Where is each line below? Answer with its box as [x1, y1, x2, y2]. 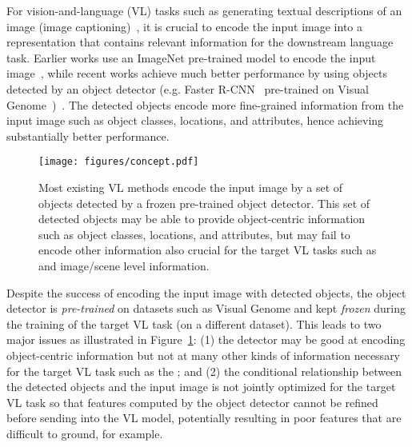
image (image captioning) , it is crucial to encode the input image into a [6, 18, 362, 34]
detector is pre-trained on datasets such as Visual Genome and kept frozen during [6, 300, 406, 317]
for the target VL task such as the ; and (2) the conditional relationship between [6, 362, 402, 379]
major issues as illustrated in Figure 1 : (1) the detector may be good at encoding [6, 331, 406, 348]
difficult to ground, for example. [6, 425, 163, 441]
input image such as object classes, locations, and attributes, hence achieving [6, 112, 384, 129]
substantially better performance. [6, 127, 170, 144]
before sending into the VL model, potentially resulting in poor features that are [6, 409, 402, 426]
